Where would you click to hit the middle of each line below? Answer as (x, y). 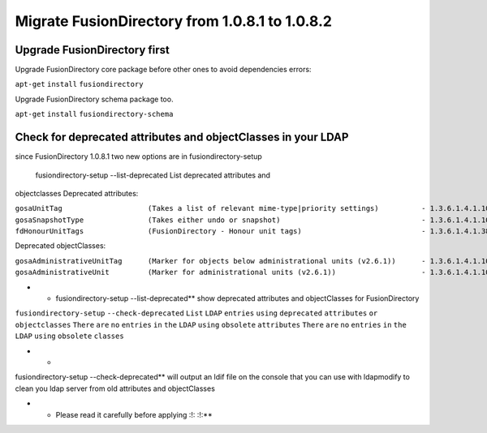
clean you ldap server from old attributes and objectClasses (115, 388)
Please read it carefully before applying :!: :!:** (134, 414)
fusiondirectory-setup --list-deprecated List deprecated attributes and (153, 175)
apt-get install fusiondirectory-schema (94, 114)
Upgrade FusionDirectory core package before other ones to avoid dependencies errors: (163, 70)
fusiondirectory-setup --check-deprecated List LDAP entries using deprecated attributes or (196, 313)
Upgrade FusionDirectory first (92, 50)
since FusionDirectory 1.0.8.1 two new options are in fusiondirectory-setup (139, 156)
